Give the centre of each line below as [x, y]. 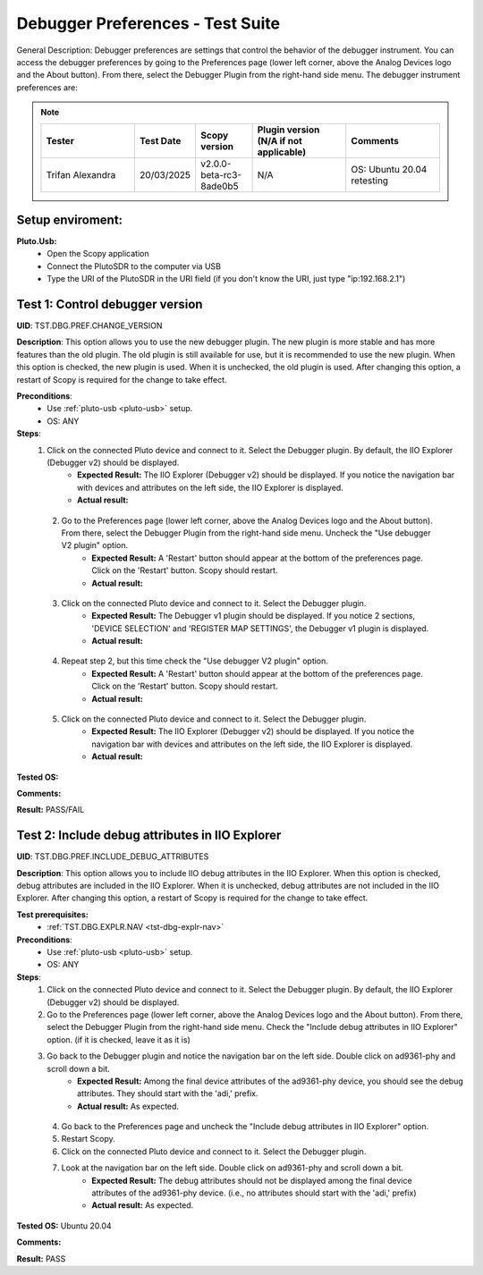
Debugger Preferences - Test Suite [148, 23]
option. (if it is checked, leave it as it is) [119, 1039]
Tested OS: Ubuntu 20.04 [64, 1226]
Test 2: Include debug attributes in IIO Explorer [149, 836]
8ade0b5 [219, 186]
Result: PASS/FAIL [51, 810]
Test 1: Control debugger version [110, 304]
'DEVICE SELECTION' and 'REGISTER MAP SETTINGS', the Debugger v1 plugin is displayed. [260, 628]
